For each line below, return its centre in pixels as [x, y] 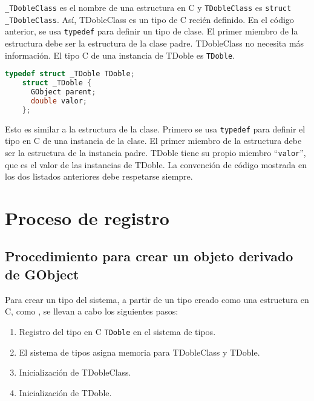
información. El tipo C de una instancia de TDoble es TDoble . [120, 55]
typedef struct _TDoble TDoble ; [70, 74]
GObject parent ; [63, 92]
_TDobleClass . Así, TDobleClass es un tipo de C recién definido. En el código [149, 19]
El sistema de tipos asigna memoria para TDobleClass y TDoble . [139, 352]
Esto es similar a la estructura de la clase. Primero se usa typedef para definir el [155, 129]
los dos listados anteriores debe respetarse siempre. [99, 176]
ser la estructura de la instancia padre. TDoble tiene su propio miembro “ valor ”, [155, 152]
